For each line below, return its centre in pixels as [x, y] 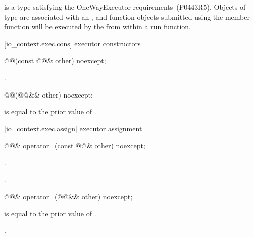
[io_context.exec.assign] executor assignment [73, 128]
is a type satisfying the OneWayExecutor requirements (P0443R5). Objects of [125, 7]
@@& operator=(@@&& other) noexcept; [68, 196]
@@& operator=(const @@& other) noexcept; [75, 145]
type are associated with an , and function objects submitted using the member [127, 16]
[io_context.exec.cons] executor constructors [72, 43]
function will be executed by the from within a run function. [97, 27]
